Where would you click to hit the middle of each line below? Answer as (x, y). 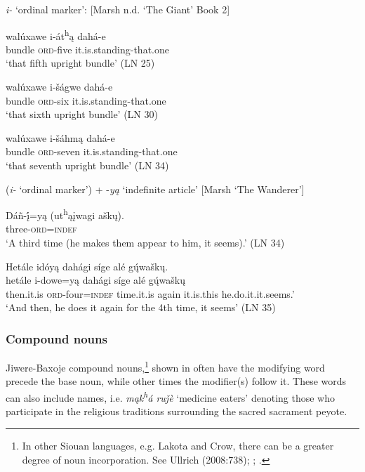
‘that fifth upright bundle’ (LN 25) (80, 63)
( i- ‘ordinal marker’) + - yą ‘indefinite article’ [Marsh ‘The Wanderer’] (155, 189)
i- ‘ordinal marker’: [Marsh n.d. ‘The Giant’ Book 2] (118, 9)
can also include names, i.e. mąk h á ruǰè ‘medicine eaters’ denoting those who (171, 396)
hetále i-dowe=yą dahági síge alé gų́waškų (96, 280)
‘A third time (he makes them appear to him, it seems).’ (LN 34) (145, 243)
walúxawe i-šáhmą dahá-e (60, 137)
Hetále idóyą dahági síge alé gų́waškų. (87, 266)
